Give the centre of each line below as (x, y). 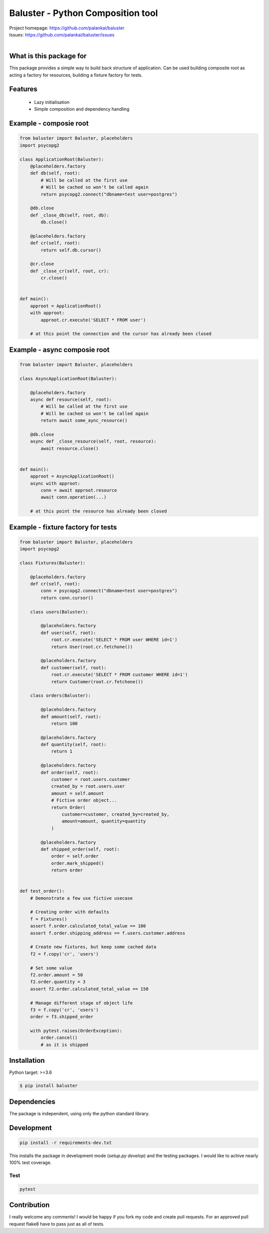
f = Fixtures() (49, 919)
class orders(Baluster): (61, 696)
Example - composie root (49, 123)
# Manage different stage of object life (81, 1003)
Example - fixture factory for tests (63, 527)
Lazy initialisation (52, 102)
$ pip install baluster (49, 1086)
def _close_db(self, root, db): (70, 215)
